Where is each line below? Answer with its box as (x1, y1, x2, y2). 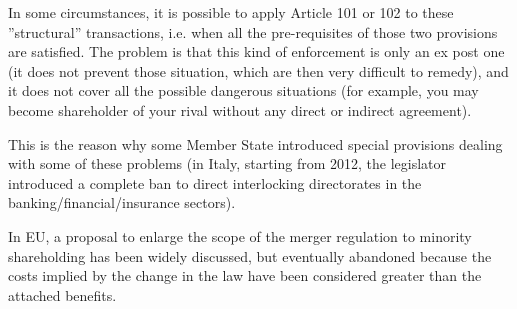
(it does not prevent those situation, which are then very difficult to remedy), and (8, 60, 509, 81)
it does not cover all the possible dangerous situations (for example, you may (8, 80, 479, 101)
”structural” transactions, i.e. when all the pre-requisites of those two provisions (8, 21, 498, 42)
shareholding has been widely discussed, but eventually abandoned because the (8, 245, 492, 266)
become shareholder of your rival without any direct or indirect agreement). (8, 99, 472, 120)
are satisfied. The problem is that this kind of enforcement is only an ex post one (8, 41, 505, 62)
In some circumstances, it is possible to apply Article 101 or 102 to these (8, 2, 454, 22)
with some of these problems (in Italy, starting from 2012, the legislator (8, 153, 447, 174)
